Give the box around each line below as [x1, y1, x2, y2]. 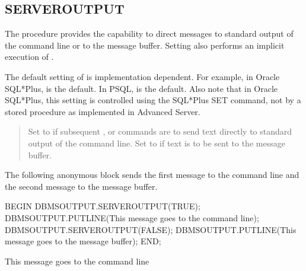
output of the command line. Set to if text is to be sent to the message [28, 136, 285, 149]
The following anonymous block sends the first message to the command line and [5, 168, 299, 181]
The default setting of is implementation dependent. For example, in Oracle [5, 70, 280, 82]
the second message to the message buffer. [5, 180, 158, 192]
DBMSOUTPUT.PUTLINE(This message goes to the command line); [5, 211, 259, 224]
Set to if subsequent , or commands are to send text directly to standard [28, 125, 292, 138]
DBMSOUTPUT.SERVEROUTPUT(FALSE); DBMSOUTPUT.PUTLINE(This [5, 223, 297, 235]
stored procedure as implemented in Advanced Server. [5, 105, 200, 117]
